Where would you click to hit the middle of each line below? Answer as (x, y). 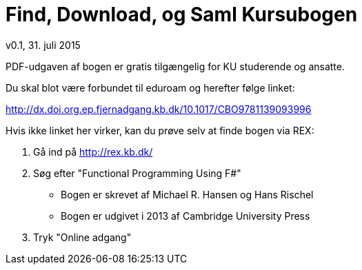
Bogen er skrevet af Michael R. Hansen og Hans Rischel (187, 194)
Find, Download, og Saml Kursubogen (182, 14)
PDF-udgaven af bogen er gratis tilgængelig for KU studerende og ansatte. (175, 66)
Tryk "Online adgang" (82, 237)
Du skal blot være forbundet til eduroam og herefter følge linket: (150, 87)
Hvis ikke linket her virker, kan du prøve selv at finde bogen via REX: (160, 130)
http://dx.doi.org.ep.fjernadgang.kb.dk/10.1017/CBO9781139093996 (159, 109)
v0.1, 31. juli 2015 (43, 45)
